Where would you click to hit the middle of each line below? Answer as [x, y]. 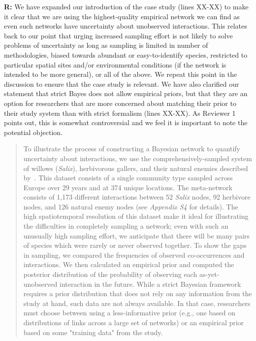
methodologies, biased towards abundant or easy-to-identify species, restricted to [126, 54]
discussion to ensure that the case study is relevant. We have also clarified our [122, 84]
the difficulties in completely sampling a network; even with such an [126, 226]
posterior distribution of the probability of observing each [110, 274]
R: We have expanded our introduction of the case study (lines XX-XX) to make [126, 6]
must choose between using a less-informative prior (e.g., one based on [129, 313]
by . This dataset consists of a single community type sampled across [128, 178]
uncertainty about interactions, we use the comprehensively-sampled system [138, 158]
